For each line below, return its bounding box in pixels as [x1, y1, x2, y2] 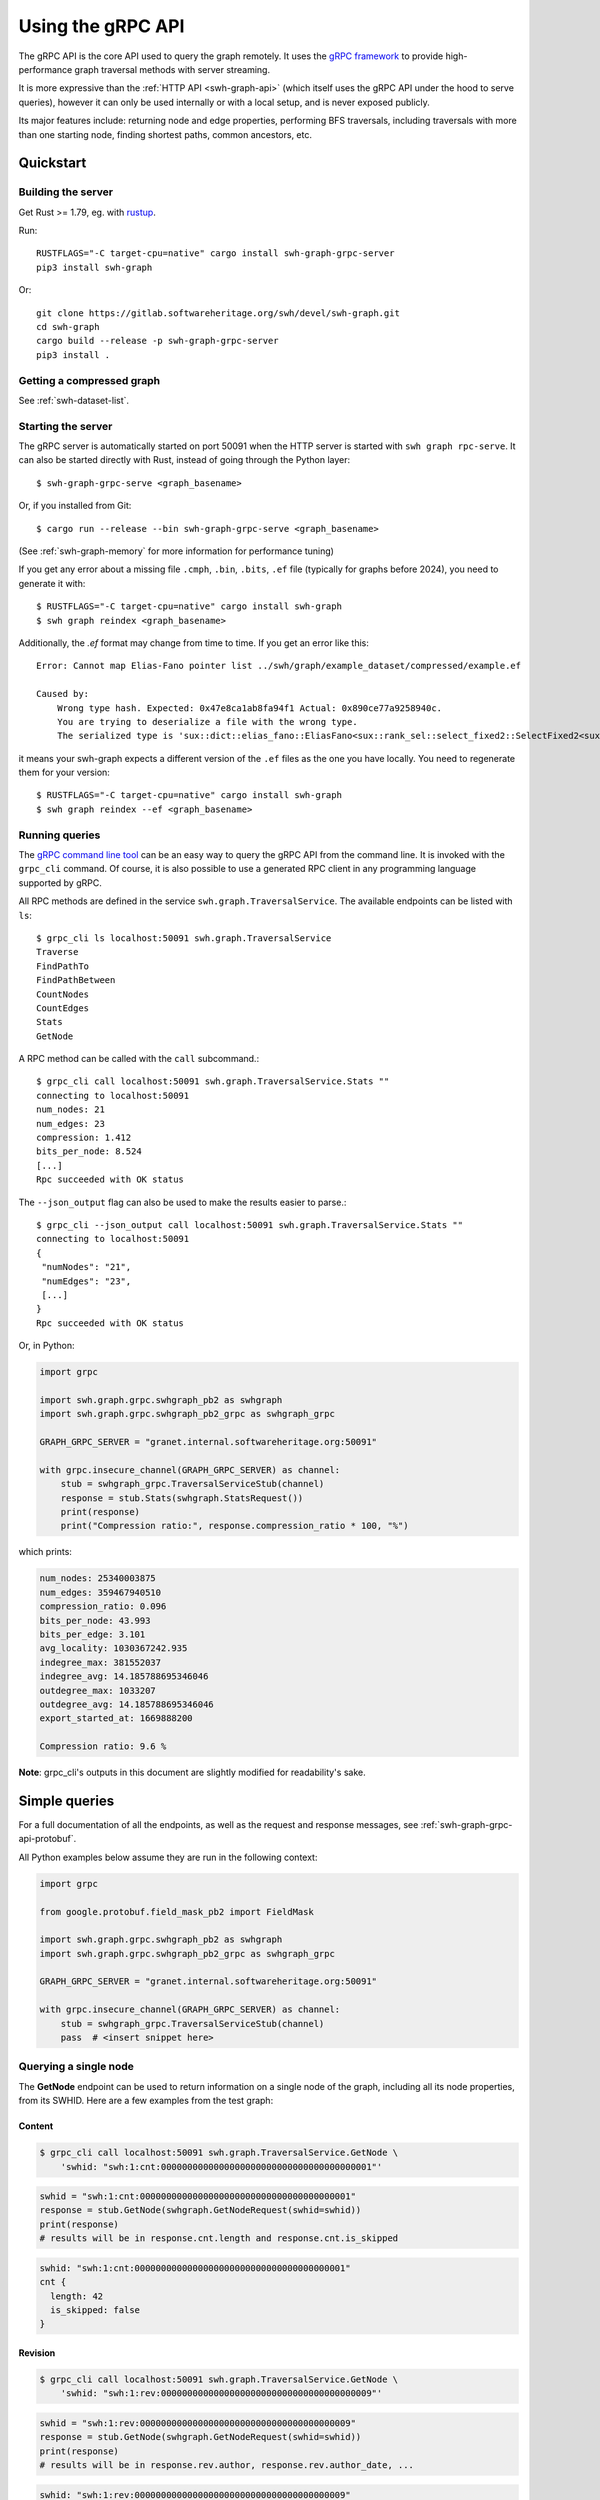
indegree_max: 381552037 [39, 1656, 162, 1668]
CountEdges [36, 1002, 90, 1014]
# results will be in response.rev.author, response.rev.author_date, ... [39, 2460, 415, 2471]
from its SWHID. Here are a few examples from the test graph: [18, 2095, 274, 2107]
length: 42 [50, 2290, 104, 2302]
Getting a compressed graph [18, 373, 160, 387]
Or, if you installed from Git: [18, 500, 132, 512]
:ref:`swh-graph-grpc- [420, 1818, 513, 1830]
